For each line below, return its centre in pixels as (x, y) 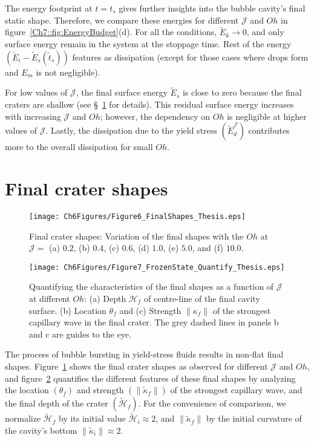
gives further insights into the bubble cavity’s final (212, 8)
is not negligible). (68, 72)
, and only (265, 32)
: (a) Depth (105, 298)
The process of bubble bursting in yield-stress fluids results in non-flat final (144, 354)
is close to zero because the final (242, 92)
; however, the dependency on (155, 116)
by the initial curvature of (254, 418)
